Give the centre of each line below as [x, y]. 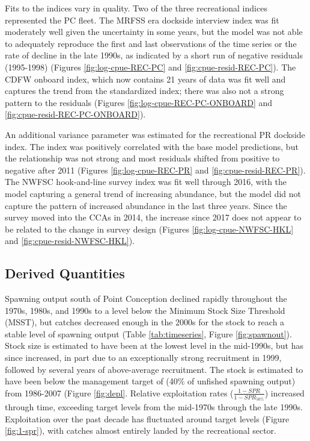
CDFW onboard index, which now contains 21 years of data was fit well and [145, 79]
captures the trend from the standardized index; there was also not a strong [144, 91]
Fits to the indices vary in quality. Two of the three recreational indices [136, 8]
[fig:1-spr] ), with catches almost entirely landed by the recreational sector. [141, 430]
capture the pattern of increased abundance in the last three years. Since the [146, 205]
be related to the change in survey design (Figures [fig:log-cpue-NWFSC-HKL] [149, 229]
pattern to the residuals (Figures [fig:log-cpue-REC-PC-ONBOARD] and [139, 102]
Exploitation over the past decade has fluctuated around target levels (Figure [147, 418]
